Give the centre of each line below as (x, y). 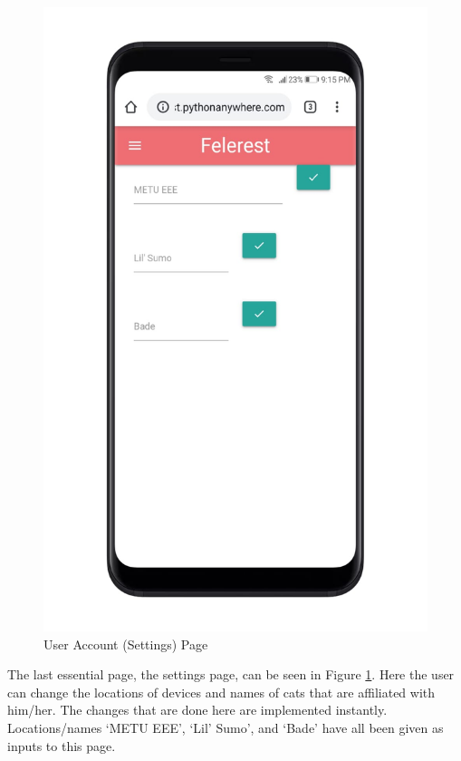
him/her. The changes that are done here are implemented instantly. (197, 710)
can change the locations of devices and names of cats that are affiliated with (221, 692)
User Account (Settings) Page (126, 644)
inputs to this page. (62, 745)
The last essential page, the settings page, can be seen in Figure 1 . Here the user (231, 674)
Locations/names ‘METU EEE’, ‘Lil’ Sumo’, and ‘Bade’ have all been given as (226, 728)
